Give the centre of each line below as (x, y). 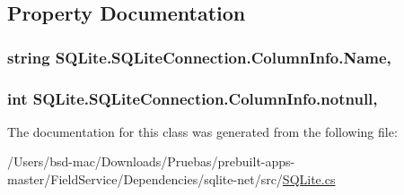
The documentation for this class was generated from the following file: (202, 131)
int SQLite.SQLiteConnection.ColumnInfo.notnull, (193, 98)
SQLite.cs (309, 179)
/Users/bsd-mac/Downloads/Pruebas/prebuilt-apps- (151, 161)
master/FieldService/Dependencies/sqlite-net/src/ (145, 179)
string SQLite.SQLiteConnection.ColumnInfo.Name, (199, 57)
